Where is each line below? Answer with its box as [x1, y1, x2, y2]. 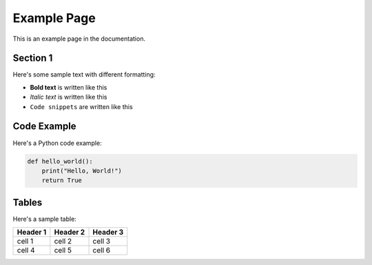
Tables [12, 197, 43, 208]
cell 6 [92, 246, 110, 255]
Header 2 [54, 228, 85, 237]
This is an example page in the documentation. [12, 35, 146, 43]
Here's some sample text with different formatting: [12, 70, 156, 79]
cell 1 [17, 237, 34, 246]
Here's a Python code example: [12, 139, 103, 147]
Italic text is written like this [30, 93, 107, 101]
